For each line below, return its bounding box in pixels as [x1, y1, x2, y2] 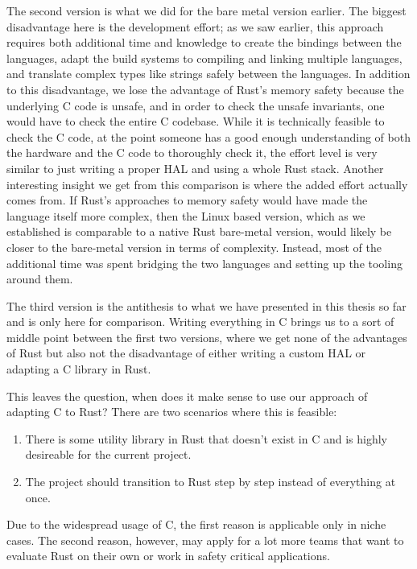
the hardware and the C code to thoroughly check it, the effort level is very [6, 144, 378, 161]
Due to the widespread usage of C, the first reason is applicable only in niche [6, 516, 386, 533]
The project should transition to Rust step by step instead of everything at [25, 473, 396, 490]
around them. [6, 270, 73, 287]
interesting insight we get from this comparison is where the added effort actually [6, 175, 408, 192]
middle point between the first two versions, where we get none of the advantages [6, 328, 407, 345]
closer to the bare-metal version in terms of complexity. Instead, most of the [6, 238, 382, 255]
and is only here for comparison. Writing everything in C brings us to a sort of [6, 313, 394, 330]
